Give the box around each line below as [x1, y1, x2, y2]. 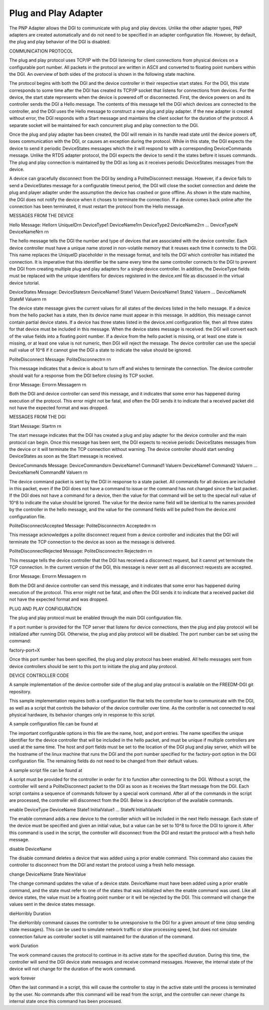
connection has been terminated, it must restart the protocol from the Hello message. [9, 203, 184, 209]
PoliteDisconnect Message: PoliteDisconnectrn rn [9, 356, 111, 362]
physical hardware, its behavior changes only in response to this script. [9, 711, 155, 717]
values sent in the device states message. [9, 901, 96, 907]
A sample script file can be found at [9, 767, 83, 773]
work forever [9, 975, 36, 981]
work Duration [9, 943, 38, 949]
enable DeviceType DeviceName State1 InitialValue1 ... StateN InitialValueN [9, 806, 161, 812]
